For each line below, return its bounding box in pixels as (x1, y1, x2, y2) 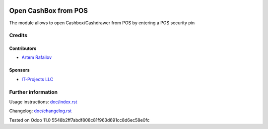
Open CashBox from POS (9, 6, 88, 15)
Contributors (9, 45, 37, 51)
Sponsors (9, 67, 30, 73)
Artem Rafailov (21, 54, 52, 60)
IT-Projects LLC (21, 76, 54, 82)
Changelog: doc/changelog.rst (9, 108, 72, 114)
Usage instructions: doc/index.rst (9, 99, 77, 105)
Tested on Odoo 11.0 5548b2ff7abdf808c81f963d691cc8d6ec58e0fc (9, 117, 150, 123)
